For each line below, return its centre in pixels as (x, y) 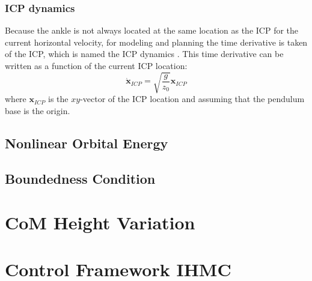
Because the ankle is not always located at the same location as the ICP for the (152, 30)
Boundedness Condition (80, 178)
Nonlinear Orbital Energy (87, 143)
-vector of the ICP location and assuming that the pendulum (192, 99)
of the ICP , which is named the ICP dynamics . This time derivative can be (144, 54)
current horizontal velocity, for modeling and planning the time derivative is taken (156, 42)
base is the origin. (38, 110)
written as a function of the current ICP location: (96, 65)
